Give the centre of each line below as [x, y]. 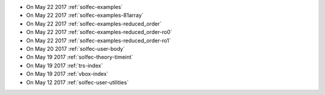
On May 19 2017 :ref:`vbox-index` [67, 74]
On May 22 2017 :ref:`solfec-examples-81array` [85, 16]
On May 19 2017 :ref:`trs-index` [65, 65]
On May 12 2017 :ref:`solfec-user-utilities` [77, 82]
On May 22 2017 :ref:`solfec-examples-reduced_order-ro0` [99, 32]
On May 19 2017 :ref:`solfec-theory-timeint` [80, 57]
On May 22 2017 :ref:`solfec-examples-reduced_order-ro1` [98, 40]
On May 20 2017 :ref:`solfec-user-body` [76, 48]
